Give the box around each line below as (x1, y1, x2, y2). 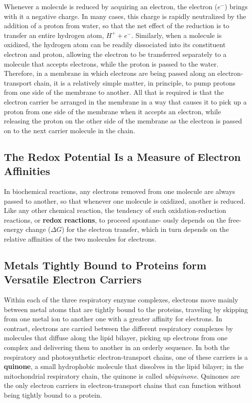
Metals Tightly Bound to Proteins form (4, 257, 206, 272)
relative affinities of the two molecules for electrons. (4, 233, 157, 244)
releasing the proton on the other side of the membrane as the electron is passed (4, 116, 242, 126)
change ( (25, 224, 51, 234)
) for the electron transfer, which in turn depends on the (62, 224, 229, 234)
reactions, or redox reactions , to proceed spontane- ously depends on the (4, 214, 226, 225)
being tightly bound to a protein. (4, 390, 102, 400)
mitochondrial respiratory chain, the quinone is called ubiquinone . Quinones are (4, 370, 240, 381)
